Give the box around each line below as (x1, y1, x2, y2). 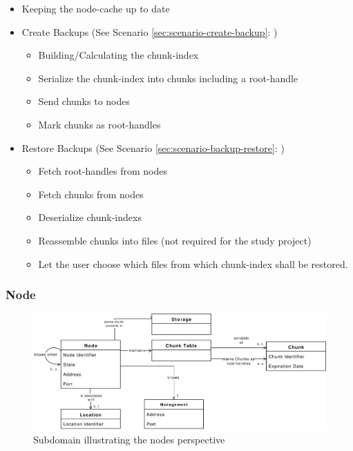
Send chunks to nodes (38, 94, 131, 108)
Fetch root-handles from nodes (38, 164, 167, 178)
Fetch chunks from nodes (38, 186, 144, 201)
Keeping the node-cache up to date (21, 1, 170, 15)
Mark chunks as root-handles (38, 117, 161, 131)
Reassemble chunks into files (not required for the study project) (38, 233, 312, 247)
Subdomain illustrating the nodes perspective (33, 432, 225, 447)
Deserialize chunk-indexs (38, 210, 142, 224)
